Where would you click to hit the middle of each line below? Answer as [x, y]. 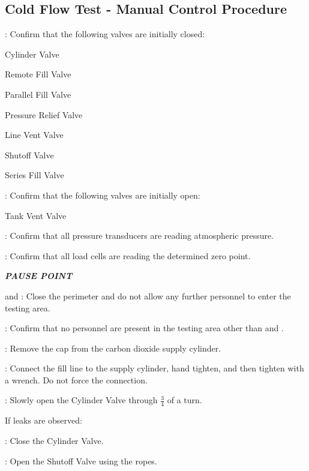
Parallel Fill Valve [38, 94]
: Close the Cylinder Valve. [54, 440]
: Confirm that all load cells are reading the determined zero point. [128, 255]
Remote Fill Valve [38, 74]
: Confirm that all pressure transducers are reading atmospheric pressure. [139, 235]
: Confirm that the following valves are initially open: [103, 195]
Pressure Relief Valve [44, 114]
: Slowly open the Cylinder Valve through [81, 400]
